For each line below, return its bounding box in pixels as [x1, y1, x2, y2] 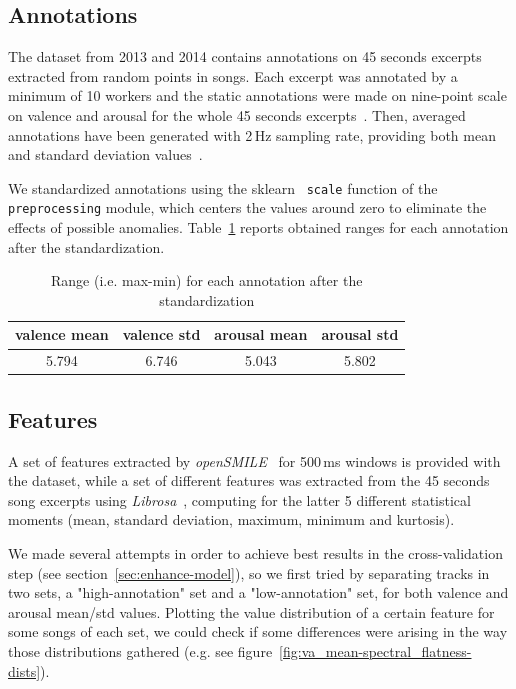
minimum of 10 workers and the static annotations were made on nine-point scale [8, 85, 507, 106]
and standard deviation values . [8, 144, 203, 165]
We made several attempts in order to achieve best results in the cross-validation [8, 542, 503, 563]
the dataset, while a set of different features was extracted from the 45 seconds [8, 470, 490, 491]
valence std [122, 324, 201, 345]
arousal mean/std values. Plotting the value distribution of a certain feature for [8, 601, 495, 622]
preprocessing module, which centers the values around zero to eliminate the [8, 197, 487, 218]
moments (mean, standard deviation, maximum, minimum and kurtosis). [8, 509, 455, 530]
